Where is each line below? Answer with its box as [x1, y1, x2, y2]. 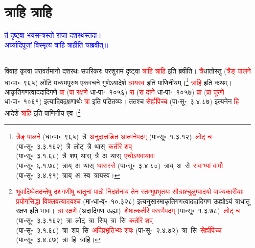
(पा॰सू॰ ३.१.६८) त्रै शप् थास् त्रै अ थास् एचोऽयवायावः [16, 150, 155, 161]
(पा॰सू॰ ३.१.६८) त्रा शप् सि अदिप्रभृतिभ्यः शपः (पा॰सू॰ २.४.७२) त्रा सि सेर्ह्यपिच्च [16, 224, 222, 235]
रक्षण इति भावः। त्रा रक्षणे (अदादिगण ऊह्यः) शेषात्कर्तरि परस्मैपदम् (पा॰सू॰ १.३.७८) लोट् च [16, 205, 240, 216]
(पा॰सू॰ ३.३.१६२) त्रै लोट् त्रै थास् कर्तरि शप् [16, 141, 132, 151]
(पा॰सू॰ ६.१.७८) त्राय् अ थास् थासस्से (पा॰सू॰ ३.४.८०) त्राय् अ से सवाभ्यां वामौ [16, 160, 223, 170]
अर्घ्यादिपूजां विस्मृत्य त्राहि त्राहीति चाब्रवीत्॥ [4, 39, 108, 50]
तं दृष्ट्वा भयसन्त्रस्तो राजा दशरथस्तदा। [4, 30, 102, 40]
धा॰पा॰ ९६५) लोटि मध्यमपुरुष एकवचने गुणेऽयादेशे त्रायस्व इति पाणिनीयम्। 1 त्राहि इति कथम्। [4, 75, 232, 87]
